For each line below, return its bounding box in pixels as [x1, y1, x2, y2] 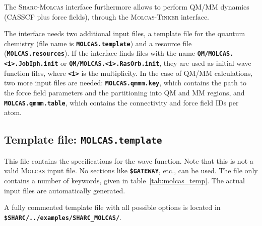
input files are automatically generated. [4, 185, 125, 195]
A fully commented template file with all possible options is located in [4, 202, 221, 212]
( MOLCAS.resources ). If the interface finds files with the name [4, 48, 195, 58]
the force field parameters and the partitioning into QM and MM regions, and [4, 87, 245, 98]
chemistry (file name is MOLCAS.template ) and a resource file [4, 38, 192, 48]
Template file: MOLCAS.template [4, 132, 162, 147]
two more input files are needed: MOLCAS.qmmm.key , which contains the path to [4, 77, 246, 88]
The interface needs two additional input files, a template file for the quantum [4, 28, 245, 39]
